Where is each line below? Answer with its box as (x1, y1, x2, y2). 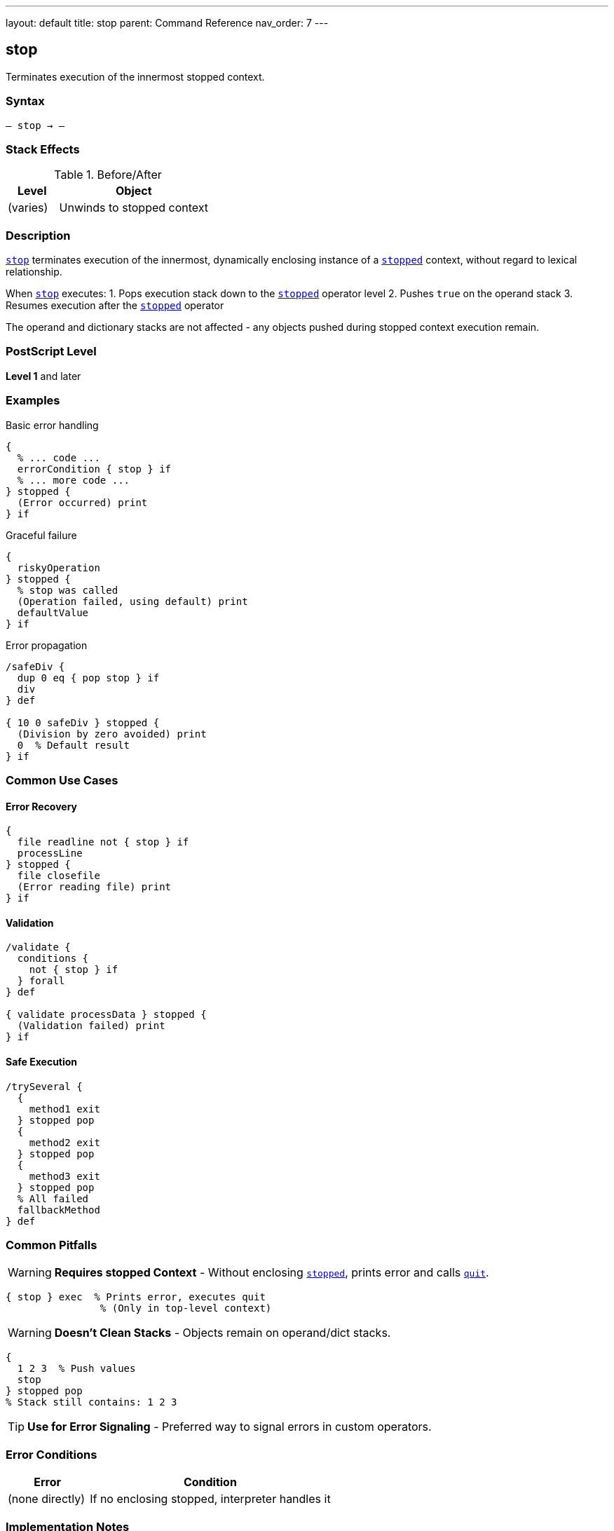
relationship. (6, 266, 62, 278)
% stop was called (17, 584, 118, 596)
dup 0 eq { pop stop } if (17, 672, 160, 683)
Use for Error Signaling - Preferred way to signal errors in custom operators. (27, 1420, 432, 1434)
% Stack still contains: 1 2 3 (6, 1396, 177, 1408)
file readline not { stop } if (17, 836, 189, 848)
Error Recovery (6, 800, 78, 812)
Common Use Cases (6, 773, 118, 787)
